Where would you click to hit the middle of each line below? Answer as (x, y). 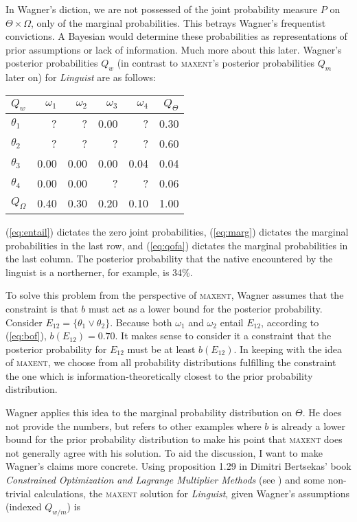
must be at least (161, 349)
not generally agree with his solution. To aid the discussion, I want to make (164, 452)
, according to (290, 322)
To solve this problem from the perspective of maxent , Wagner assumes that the (175, 295)
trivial (19, 493)
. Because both (141, 322)
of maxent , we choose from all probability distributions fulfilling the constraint (171, 362)
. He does (322, 412)
